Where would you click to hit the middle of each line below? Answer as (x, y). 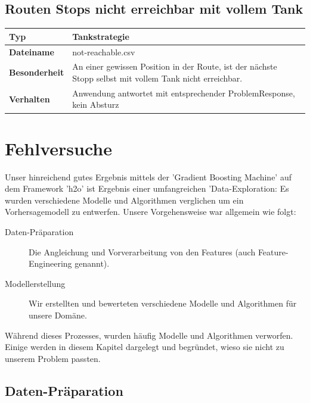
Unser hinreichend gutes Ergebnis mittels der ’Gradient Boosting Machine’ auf (148, 176)
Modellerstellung (35, 283)
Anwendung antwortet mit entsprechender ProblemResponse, (184, 93)
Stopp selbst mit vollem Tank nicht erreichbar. (157, 78)
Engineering (50, 263)
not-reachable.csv (104, 51)
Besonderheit (37, 72)
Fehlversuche (58, 148)
